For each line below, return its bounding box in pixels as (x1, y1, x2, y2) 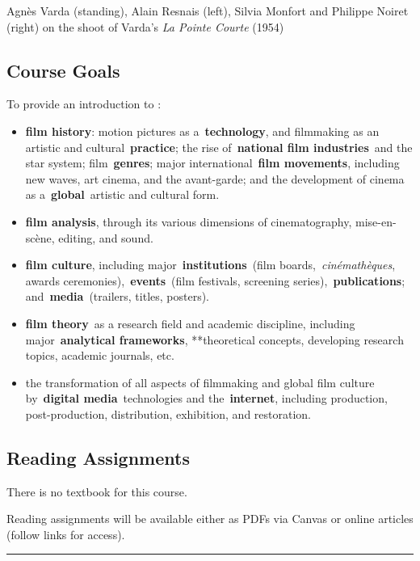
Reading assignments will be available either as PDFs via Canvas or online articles (6, 510, 414, 527)
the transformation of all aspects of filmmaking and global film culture (25, 373, 375, 390)
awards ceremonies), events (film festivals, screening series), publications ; (25, 272, 405, 289)
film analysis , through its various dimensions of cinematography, (25, 213, 352, 230)
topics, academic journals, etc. (25, 347, 174, 364)
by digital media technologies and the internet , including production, (25, 390, 388, 407)
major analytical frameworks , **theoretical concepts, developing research (25, 331, 404, 348)
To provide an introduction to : (6, 95, 162, 112)
